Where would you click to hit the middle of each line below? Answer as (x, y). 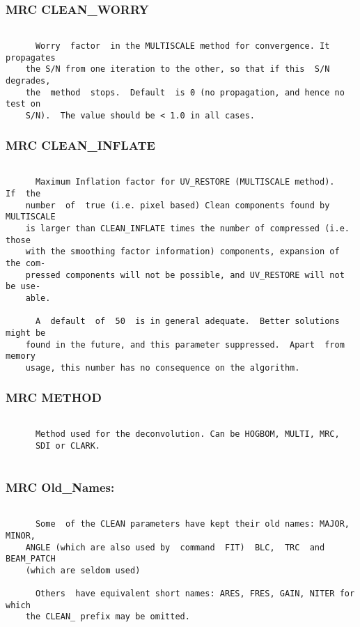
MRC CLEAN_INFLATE (80, 145)
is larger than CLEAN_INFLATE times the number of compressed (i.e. (187, 228)
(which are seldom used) (83, 570)
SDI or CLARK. (68, 446)
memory (21, 356)
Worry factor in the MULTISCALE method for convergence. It (182, 46)
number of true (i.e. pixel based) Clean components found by (178, 205)
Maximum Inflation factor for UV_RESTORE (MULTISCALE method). (185, 182)
